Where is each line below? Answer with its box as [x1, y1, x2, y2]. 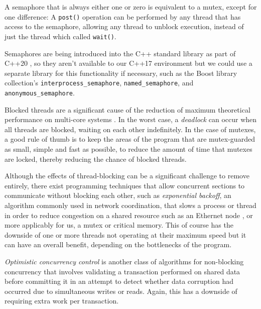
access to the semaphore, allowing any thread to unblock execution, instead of [5, 21, 244, 32]
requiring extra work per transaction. [5, 295, 119, 306]
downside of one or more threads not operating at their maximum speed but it [5, 229, 246, 240]
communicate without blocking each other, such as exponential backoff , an [5, 190, 231, 200]
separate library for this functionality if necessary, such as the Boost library [5, 67, 237, 78]
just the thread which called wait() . [5, 31, 116, 41]
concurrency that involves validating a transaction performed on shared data [5, 266, 240, 276]
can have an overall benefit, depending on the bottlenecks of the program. [5, 239, 232, 250]
